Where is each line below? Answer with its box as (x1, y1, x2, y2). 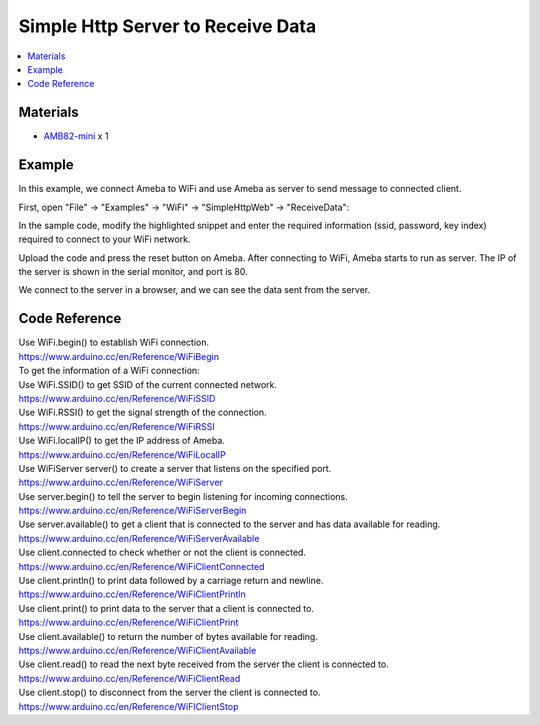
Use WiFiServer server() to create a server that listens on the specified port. (18, 462, 332, 474)
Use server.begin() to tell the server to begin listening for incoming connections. (18, 490, 349, 502)
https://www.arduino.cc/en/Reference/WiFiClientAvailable (18, 644, 257, 656)
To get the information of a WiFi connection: (18, 365, 200, 377)
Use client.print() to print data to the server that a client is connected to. (18, 602, 315, 614)
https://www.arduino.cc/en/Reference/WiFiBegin (18, 350, 220, 362)
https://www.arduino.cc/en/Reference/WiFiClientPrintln (18, 588, 246, 600)
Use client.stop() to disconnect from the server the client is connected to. (18, 686, 321, 699)
